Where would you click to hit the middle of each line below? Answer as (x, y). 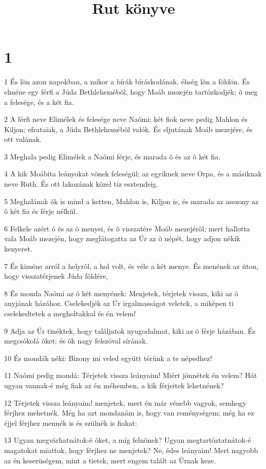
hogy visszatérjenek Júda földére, (56, 276)
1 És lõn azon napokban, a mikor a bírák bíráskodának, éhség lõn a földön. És (127, 82)
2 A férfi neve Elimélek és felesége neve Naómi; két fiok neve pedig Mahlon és (126, 119)
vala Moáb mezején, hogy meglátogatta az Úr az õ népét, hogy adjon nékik (122, 238)
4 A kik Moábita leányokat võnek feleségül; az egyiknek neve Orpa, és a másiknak (133, 174)
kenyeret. (18, 249)
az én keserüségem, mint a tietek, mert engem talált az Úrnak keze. (110, 460)
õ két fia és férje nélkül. (41, 211)
